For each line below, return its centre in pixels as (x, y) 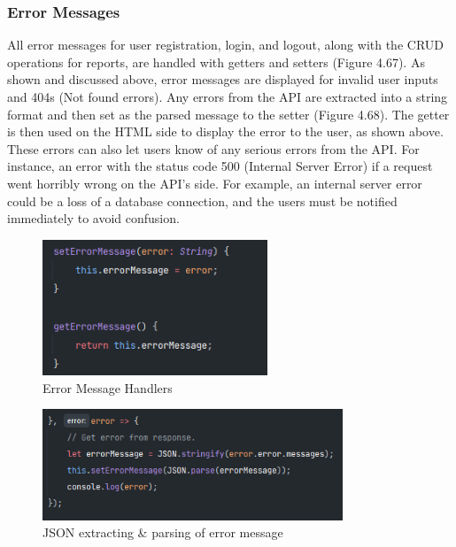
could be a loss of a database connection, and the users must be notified (202, 200)
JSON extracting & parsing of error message (163, 532)
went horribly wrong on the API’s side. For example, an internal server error (215, 183)
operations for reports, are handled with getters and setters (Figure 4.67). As (216, 62)
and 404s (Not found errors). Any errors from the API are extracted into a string (228, 96)
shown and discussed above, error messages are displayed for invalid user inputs (223, 79)
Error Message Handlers (108, 387)
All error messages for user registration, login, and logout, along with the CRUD (225, 45)
